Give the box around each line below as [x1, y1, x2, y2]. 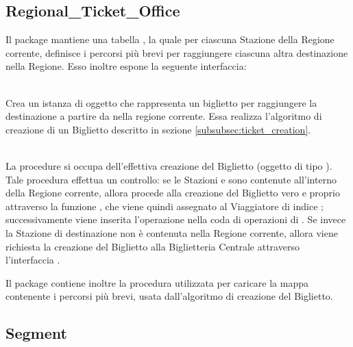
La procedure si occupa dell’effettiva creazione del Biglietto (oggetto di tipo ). [5, 158, 332, 172]
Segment [5, 322, 67, 344]
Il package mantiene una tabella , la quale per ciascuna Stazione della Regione [5, 32, 334, 47]
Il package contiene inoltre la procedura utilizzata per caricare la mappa [5, 275, 309, 290]
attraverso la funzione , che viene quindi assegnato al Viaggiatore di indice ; [5, 198, 324, 213]
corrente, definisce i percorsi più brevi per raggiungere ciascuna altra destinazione [5, 45, 348, 60]
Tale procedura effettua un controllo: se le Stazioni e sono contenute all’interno [5, 172, 337, 186]
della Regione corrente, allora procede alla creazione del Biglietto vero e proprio [5, 185, 340, 200]
